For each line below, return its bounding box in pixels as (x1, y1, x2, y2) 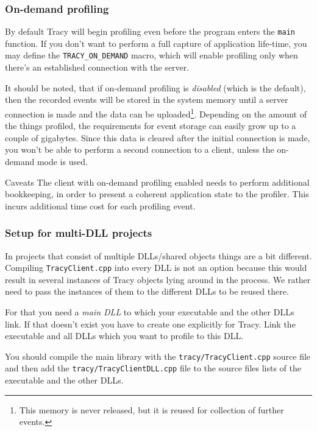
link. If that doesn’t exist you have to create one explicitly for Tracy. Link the (5, 317, 296, 330)
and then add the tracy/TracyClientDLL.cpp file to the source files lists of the (5, 362, 301, 374)
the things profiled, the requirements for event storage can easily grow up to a (5, 119, 296, 132)
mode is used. (37, 155, 88, 167)
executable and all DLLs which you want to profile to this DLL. (5, 329, 244, 342)
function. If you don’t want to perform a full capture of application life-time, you (5, 37, 307, 49)
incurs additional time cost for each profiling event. (5, 199, 196, 212)
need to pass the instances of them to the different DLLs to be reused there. (5, 285, 289, 298)
